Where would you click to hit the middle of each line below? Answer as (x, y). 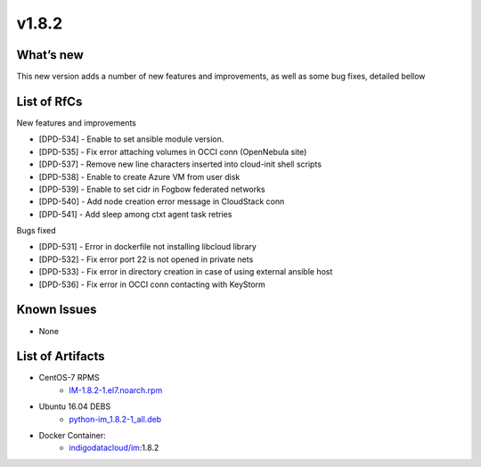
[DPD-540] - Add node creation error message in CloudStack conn (162, 201)
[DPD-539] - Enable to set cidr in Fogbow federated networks (152, 189)
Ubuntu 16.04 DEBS (75, 406)
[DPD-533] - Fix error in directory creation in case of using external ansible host (186, 272)
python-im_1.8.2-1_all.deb (115, 419)
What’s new (50, 55)
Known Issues (57, 310)
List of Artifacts (61, 356)
